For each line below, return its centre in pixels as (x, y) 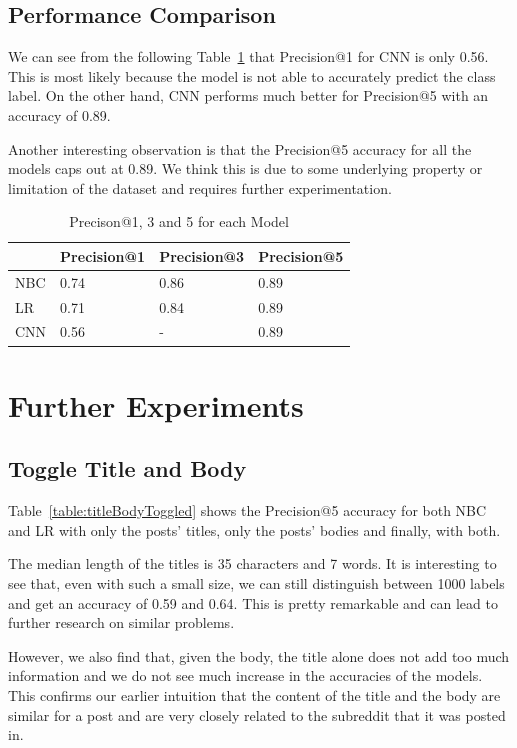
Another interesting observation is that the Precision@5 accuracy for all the (240, 148)
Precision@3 (202, 255)
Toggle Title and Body (127, 468)
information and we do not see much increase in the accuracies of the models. (245, 675)
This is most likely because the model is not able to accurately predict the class (252, 75)
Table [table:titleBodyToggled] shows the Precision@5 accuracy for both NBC (247, 510)
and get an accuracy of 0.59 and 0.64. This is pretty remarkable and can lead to (253, 602)
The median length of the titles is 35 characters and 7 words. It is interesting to (252, 563)
